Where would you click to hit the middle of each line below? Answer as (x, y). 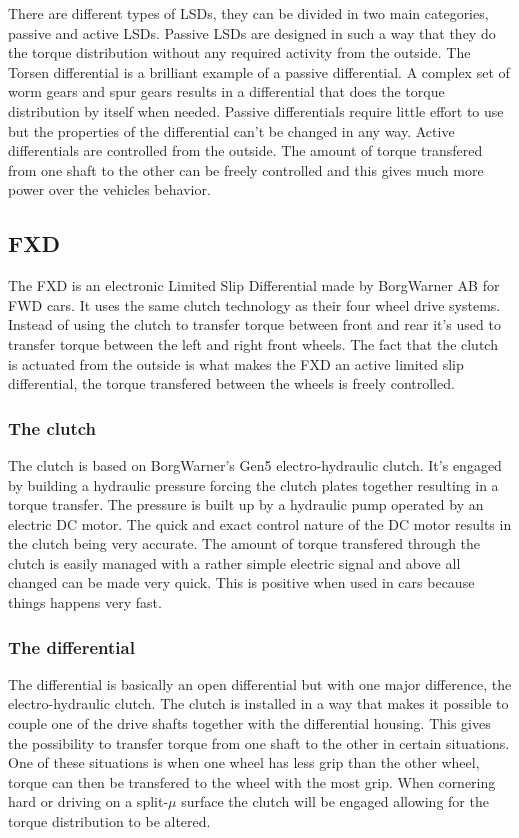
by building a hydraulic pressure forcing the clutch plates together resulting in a (253, 484)
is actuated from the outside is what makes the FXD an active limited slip (236, 363)
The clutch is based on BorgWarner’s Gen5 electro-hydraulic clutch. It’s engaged (255, 464)
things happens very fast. (85, 602)
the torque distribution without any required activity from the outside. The (239, 52)
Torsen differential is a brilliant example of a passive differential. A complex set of (259, 71)
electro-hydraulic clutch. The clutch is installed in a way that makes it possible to (258, 703)
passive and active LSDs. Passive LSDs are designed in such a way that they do (252, 32)
